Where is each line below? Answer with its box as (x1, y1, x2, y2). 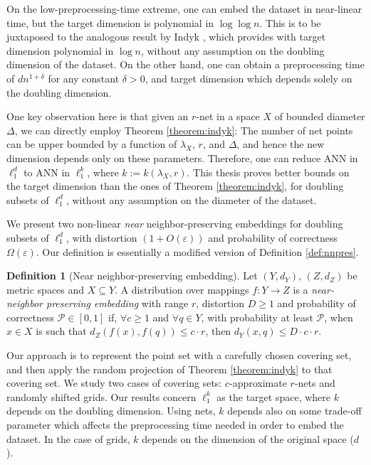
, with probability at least (201, 309, 313, 324)
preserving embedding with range (46, 296, 189, 311)
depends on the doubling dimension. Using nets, (6, 403, 216, 418)
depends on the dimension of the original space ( (142, 431, 354, 446)
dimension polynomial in (6, 43, 114, 58)
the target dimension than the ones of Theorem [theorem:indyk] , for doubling (6, 178, 344, 193)
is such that (36, 324, 87, 338)
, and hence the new (236, 137, 325, 151)
